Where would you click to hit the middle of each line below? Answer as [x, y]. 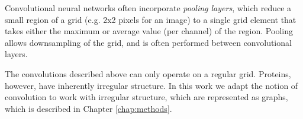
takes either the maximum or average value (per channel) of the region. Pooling [149, 31]
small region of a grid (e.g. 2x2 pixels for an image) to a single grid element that [151, 19]
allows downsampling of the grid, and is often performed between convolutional [148, 42]
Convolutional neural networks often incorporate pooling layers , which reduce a [148, 8]
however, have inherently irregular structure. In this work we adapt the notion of [151, 85]
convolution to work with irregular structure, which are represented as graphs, [146, 97]
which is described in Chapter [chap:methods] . [88, 108]
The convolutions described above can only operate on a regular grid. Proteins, [148, 73]
